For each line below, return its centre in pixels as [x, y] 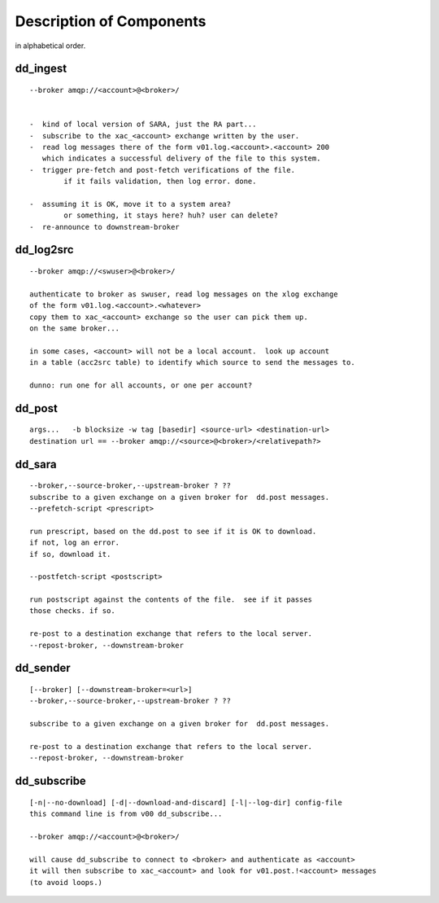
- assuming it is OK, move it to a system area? [130, 204]
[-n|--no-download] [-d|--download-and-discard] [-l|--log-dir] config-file [186, 802]
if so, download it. [70, 554]
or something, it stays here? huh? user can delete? [171, 215]
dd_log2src [44, 250]
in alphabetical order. [50, 46]
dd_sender [43, 668]
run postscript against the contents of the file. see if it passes [171, 600]
